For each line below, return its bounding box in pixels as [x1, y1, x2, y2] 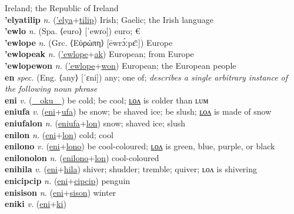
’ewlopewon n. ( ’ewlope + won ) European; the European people [5, 59, 236, 71]
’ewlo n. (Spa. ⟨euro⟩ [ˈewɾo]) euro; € [5, 25, 141, 37]
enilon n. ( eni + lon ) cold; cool [5, 128, 113, 141]
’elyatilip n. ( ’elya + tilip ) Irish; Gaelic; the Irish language [5, 13, 213, 25]
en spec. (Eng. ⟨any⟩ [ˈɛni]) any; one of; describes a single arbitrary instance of [5, 71, 288, 83]
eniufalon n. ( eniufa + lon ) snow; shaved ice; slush [5, 116, 186, 129]
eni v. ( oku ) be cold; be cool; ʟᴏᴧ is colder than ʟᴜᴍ [5, 93, 209, 106]
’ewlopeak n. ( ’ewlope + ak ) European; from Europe [5, 48, 194, 60]
